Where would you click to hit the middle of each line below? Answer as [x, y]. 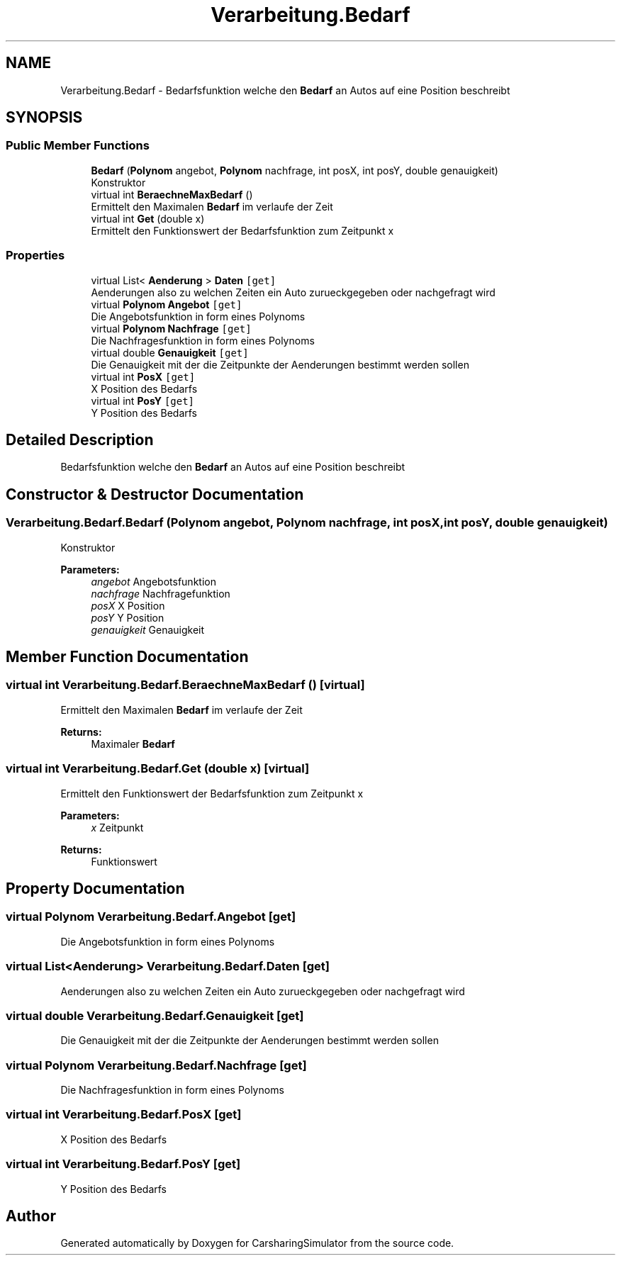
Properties [35, 256]
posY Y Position [128, 617]
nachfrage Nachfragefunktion [161, 593]
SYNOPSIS [44, 118]
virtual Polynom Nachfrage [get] [171, 328]
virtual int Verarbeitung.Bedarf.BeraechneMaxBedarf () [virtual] [185, 685]
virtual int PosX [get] [143, 376]
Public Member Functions [78, 146]
